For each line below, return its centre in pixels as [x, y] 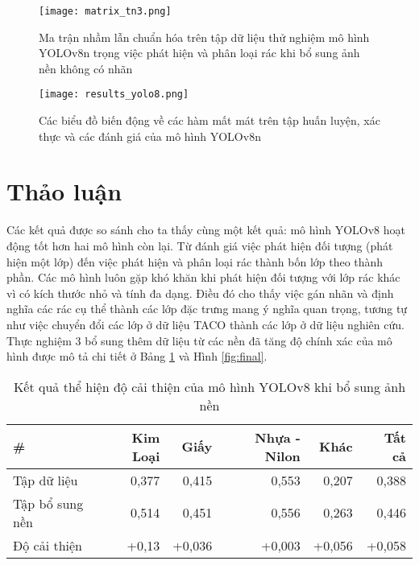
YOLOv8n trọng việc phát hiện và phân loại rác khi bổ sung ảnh [199, 53]
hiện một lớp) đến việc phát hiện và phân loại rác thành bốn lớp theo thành [195, 261]
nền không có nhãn [86, 68]
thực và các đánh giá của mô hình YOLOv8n [150, 136]
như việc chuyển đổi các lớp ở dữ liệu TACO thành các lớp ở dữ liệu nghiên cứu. [205, 324]
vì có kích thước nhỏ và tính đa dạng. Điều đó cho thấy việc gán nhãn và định [200, 293]
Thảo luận [64, 191]
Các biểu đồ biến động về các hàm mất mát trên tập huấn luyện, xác [209, 120]
